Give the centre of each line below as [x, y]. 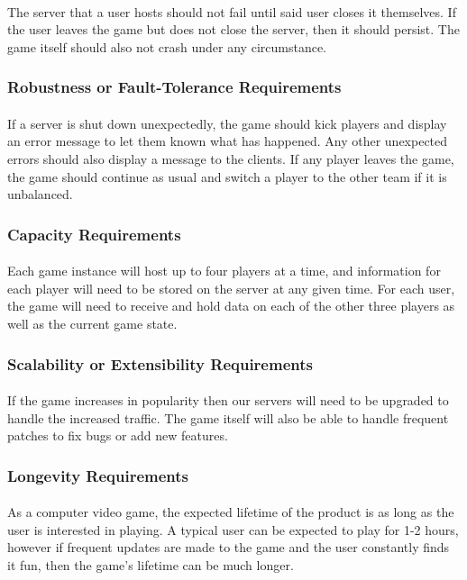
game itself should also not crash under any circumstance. [167, 46]
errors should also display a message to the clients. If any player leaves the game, [231, 159]
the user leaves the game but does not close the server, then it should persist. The [233, 29]
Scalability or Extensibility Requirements [160, 363]
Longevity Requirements [98, 475]
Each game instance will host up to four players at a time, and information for [224, 271]
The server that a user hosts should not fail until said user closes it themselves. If [232, 11]
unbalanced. [40, 194]
